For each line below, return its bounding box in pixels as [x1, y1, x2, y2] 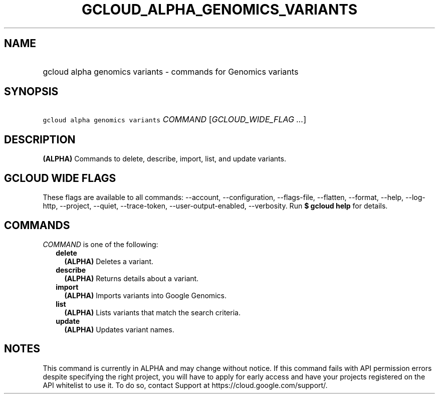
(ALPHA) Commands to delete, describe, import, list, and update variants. [43, 154, 286, 163]
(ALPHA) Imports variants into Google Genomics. [64, 291, 227, 300]
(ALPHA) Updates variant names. [64, 325, 174, 334]
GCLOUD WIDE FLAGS [4, 171, 116, 184]
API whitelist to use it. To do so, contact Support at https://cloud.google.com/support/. [43, 380, 328, 389]
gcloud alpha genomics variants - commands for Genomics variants [43, 66, 299, 77]
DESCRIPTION [4, 133, 76, 146]
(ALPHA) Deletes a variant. [64, 257, 153, 266]
